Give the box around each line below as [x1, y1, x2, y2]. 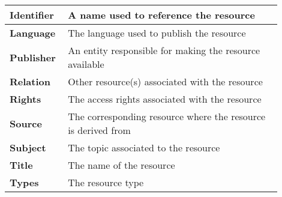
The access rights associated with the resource [68, 92, 262, 106]
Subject [10, 141, 46, 154]
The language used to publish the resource [68, 26, 246, 40]
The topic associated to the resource [68, 141, 220, 154]
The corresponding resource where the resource [68, 109, 266, 123]
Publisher [10, 50, 56, 64]
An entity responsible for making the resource [68, 43, 260, 57]
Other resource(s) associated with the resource [68, 74, 263, 88]
